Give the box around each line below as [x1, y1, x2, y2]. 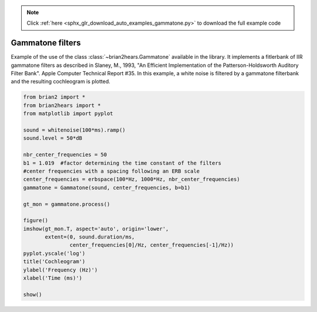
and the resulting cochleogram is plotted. [11, 78, 111, 85]
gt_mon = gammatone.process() [23, 200, 110, 207]
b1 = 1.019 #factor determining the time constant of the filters [23, 159, 222, 166]
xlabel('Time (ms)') [23, 275, 82, 281]
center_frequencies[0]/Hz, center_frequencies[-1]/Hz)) [69, 241, 234, 249]
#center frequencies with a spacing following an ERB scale [23, 167, 200, 175]
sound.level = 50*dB [23, 135, 82, 142]
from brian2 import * [23, 94, 86, 100]
